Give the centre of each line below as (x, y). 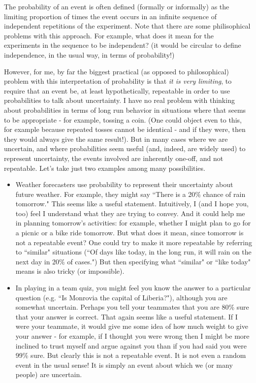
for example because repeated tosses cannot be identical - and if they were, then (125, 129)
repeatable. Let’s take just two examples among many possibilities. (105, 168)
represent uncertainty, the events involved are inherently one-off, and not (114, 158)
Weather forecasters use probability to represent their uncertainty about (124, 184)
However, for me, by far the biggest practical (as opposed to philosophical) (117, 71)
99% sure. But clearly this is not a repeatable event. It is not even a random (131, 355)
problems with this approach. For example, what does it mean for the (109, 35)
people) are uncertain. (49, 374)
